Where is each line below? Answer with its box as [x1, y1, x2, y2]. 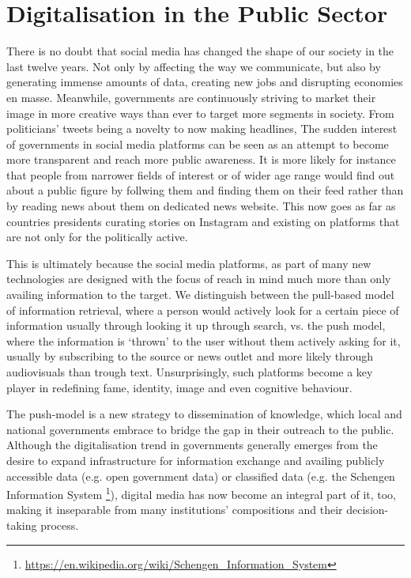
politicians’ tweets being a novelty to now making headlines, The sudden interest [6, 120, 398, 137]
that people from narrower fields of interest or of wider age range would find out [6, 166, 395, 183]
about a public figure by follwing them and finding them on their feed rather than [6, 182, 404, 198]
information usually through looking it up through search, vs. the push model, [6, 317, 386, 334]
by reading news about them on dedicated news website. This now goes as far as [6, 198, 396, 214]
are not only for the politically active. [6, 229, 188, 245]
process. [40, 517, 79, 533]
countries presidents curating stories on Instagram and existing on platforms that [6, 213, 400, 229]
